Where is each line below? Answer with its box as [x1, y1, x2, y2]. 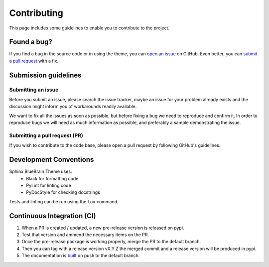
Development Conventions [9, 155, 94, 164]
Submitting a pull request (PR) [9, 132, 83, 139]
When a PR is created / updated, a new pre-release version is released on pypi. [21, 225, 184, 231]
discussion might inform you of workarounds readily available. [9, 104, 137, 110]
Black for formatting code [26, 175, 79, 181]
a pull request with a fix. [9, 58, 59, 64]
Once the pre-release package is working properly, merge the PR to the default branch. [21, 239, 201, 245]
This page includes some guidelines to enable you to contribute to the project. [9, 25, 169, 31]
